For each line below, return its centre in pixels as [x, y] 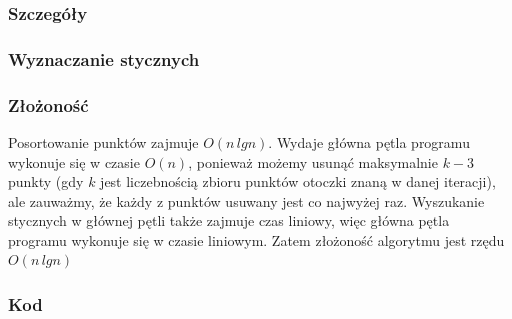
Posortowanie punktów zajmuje [103, 141]
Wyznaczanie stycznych [104, 58]
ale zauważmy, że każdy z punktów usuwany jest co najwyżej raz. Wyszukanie [246, 200]
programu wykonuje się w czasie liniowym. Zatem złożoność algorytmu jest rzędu [256, 239]
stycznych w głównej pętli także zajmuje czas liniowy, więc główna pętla [229, 220]
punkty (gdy [46, 181]
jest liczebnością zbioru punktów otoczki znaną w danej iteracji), [298, 181]
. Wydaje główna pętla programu [369, 141]
